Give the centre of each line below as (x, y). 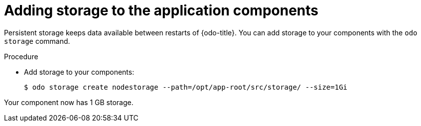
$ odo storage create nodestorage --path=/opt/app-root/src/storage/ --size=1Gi (186, 87)
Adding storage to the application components (161, 10)
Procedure (21, 56)
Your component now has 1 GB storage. (69, 102)
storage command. (37, 41)
